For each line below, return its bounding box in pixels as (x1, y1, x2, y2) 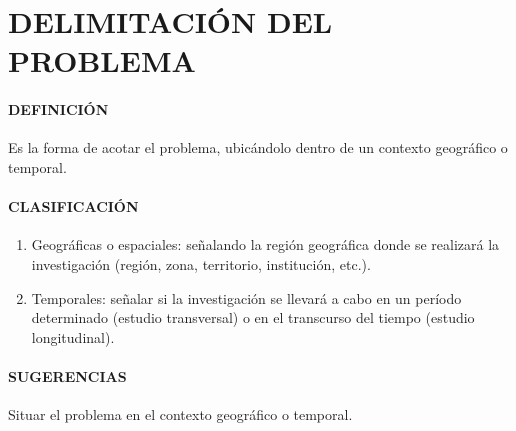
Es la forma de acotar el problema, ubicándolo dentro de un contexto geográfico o (8, 137, 508, 158)
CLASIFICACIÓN (8, 196, 139, 217)
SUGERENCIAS (8, 365, 127, 386)
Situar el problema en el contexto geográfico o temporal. (8, 404, 353, 425)
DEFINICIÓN (8, 99, 109, 120)
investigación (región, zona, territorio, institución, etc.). (31, 253, 371, 274)
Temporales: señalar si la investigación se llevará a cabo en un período (31, 287, 462, 308)
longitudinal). (31, 326, 115, 347)
